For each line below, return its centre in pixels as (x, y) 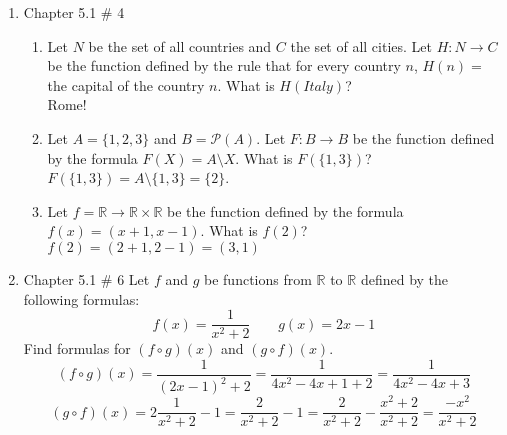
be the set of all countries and (180, 45)
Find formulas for (77, 348)
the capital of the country (126, 84)
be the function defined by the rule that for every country (224, 65)
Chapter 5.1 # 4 (74, 12)
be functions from (258, 278)
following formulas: (81, 298)
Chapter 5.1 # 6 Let (86, 278)
